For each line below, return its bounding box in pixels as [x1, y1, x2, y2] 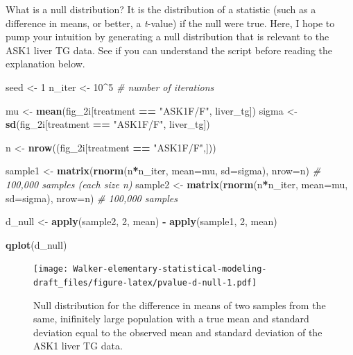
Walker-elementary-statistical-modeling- [73, 264, 267, 274]
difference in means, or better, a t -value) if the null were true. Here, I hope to [6, 15, 335, 30]
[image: [33, 264, 69, 274]
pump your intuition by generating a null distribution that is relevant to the [6, 29, 329, 44]
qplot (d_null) [6, 237, 67, 251]
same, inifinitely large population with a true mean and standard [33, 311, 309, 326]
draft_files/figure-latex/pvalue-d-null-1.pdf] [33, 277, 257, 288]
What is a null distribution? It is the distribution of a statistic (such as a [6, 2, 316, 16]
